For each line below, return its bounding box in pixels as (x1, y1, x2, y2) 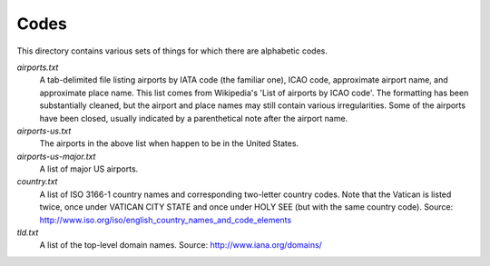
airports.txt (16, 62, 59, 73)
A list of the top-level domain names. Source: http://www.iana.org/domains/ (39, 240, 322, 251)
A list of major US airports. (39, 163, 139, 174)
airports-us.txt (16, 125, 72, 136)
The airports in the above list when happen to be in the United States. (39, 138, 299, 149)
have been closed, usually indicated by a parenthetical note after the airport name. (39, 113, 348, 123)
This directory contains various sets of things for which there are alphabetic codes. (16, 45, 328, 56)
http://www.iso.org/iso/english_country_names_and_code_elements (39, 214, 292, 225)
